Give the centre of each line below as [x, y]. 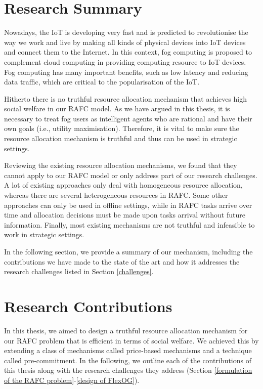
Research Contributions [88, 306]
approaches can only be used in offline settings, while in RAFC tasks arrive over [128, 205]
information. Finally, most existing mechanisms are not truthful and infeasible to [129, 224]
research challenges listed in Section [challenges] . [79, 271]
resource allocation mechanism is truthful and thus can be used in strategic [121, 138]
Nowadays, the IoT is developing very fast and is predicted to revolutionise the [126, 32]
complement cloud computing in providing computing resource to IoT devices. [125, 61]
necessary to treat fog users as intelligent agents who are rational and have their [128, 118]
